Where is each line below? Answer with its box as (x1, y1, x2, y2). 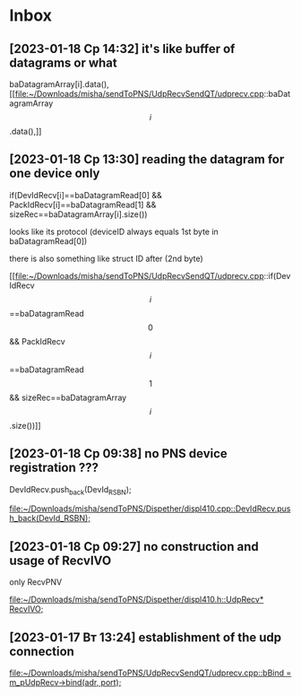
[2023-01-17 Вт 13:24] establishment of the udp (9, 630, 282, 645)
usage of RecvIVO (9, 552, 112, 568)
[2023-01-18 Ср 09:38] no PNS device (9, 446, 228, 462)
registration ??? (9, 460, 99, 475)
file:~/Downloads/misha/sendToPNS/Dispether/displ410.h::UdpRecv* (9, 594, 264, 605)
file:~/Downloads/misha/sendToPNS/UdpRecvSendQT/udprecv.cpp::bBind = (9, 667, 292, 678)
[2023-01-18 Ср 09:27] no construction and (9, 539, 260, 554)
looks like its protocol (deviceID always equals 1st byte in (9, 226, 219, 237)
